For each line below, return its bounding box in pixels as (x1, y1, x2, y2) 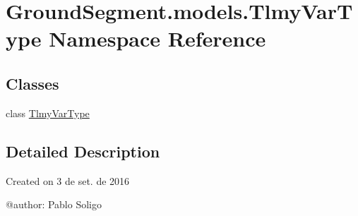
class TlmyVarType (6, 105, 90, 120)
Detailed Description (6, 140, 160, 162)
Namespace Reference (49, 24, 266, 53)
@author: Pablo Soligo (6, 197, 102, 212)
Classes (6, 72, 59, 94)
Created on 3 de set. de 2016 (6, 173, 130, 188)
